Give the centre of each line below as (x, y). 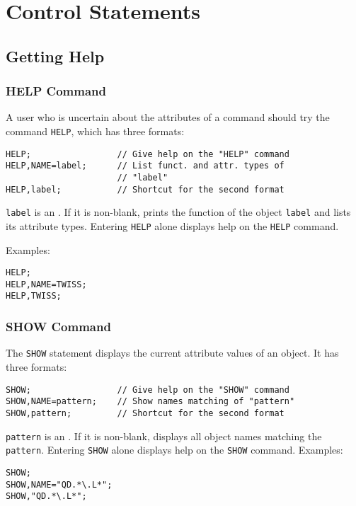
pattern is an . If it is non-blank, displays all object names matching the (164, 436)
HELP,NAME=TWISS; (46, 284)
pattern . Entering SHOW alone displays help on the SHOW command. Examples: (174, 450)
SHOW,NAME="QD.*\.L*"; (59, 484)
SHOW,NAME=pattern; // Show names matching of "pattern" (150, 402)
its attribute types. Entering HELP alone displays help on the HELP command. (172, 225)
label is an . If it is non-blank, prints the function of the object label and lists (178, 212)
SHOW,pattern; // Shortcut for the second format (145, 413)
